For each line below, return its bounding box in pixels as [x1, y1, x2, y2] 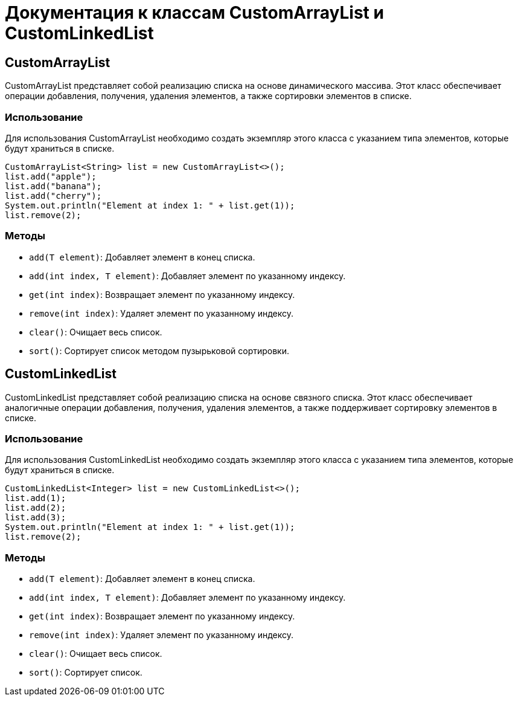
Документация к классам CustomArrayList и [5, 2, 384, 23]
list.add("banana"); [5, 181, 102, 191]
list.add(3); [5, 512, 66, 523]
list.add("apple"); [5, 171, 97, 181]
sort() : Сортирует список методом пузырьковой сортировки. [29, 345, 290, 356]
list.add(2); [5, 503, 66, 513]
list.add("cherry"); [5, 190, 102, 201]
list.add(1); [5, 493, 66, 503]
